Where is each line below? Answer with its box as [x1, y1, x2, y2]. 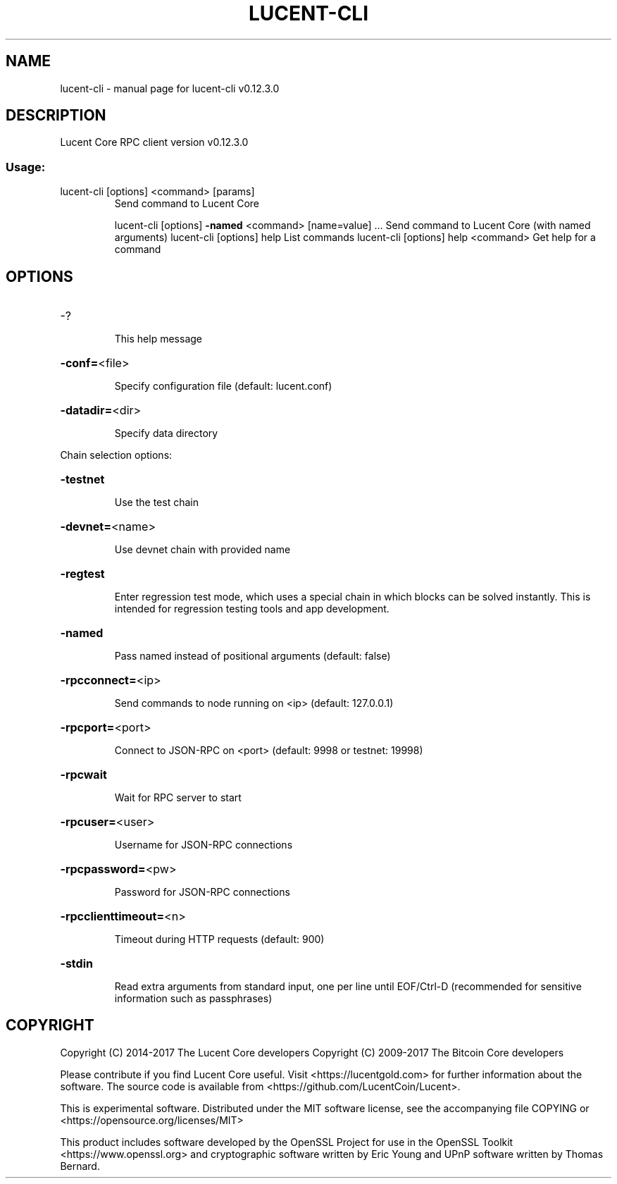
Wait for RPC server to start [114, 791, 242, 804]
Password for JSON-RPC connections [114, 886, 290, 899]
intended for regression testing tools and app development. [114, 603, 389, 615]
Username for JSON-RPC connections [114, 839, 293, 851]
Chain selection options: [60, 449, 173, 462]
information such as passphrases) [114, 992, 273, 1005]
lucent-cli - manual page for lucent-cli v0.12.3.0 [60, 82, 280, 94]
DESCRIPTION [6, 106, 106, 125]
